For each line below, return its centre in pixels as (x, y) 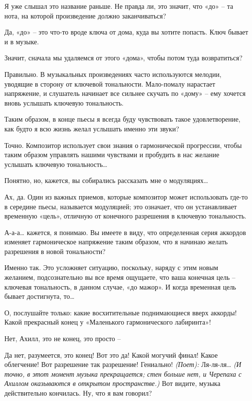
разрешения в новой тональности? (55, 251)
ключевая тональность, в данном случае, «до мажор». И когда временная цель (120, 286)
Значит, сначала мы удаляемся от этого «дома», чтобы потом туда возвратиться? (124, 58)
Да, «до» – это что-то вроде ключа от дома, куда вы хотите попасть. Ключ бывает (126, 32)
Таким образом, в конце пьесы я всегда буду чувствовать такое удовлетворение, (123, 119)
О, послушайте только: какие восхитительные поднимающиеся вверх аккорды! (121, 312)
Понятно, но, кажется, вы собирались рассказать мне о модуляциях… (106, 180)
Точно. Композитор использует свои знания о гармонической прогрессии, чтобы (123, 145)
